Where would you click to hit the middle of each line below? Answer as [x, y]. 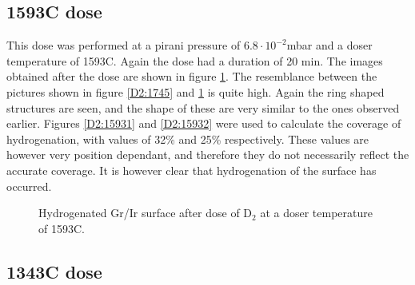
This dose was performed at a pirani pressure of [124, 45]
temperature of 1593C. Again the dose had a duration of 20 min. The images [195, 60]
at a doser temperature [316, 213]
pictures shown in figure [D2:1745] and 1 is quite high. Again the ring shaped [196, 91]
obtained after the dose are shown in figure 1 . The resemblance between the [192, 76]
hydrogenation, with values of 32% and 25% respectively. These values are [188, 139]
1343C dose [54, 271]
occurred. [29, 186]
